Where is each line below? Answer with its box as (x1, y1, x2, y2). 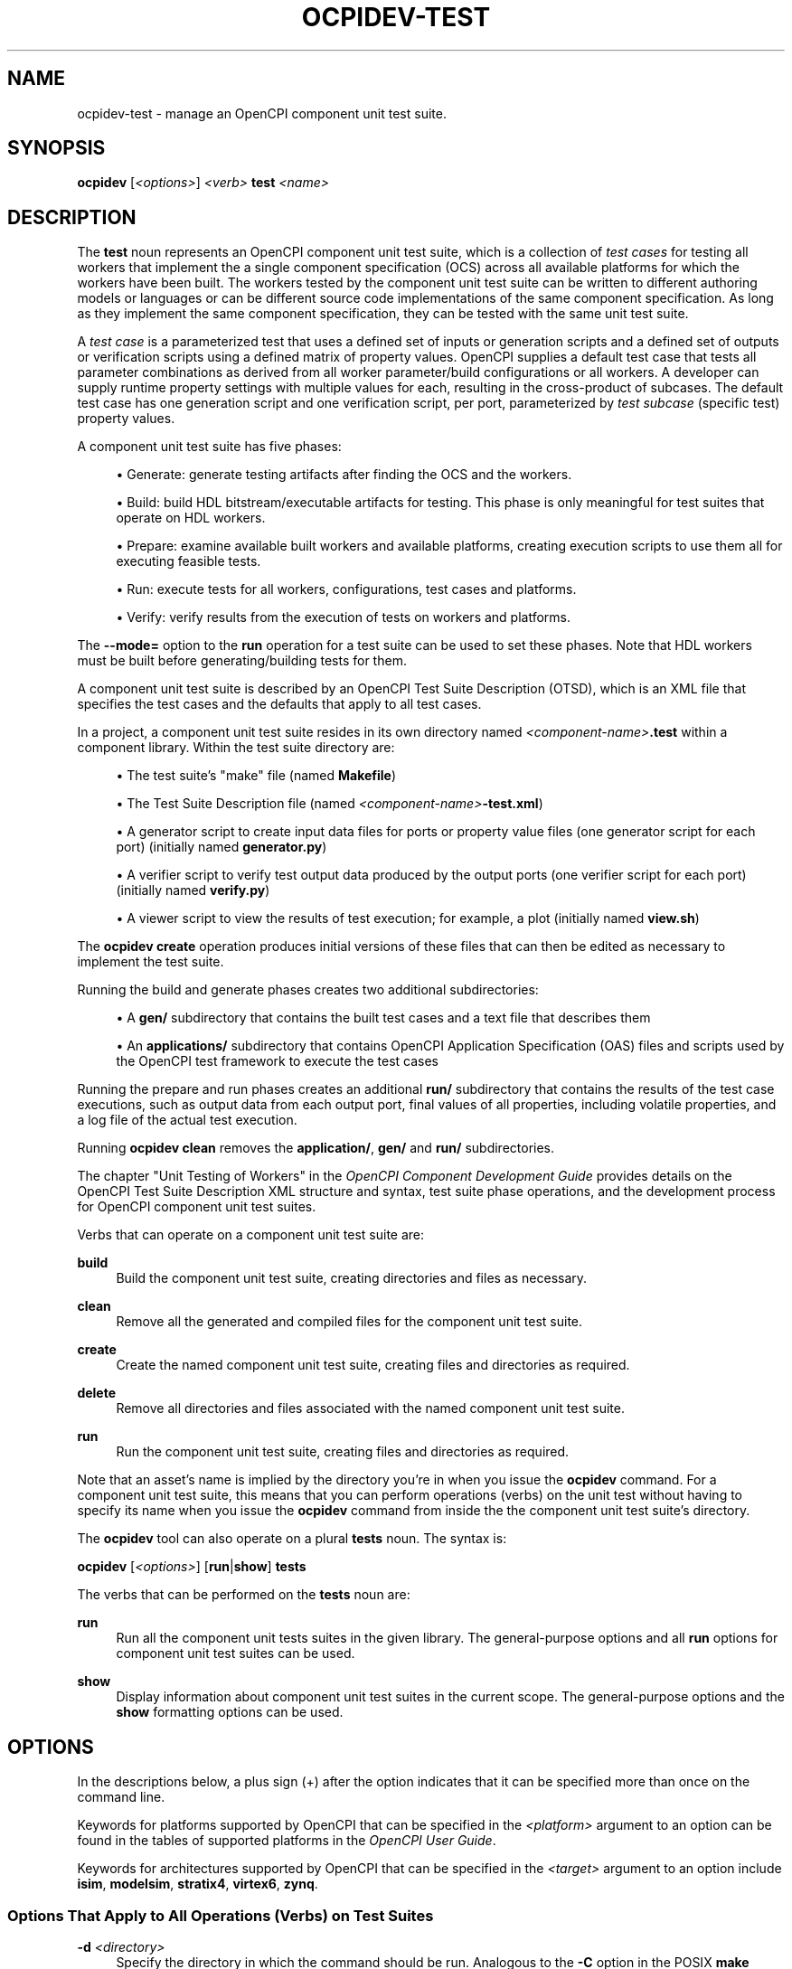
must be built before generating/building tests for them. (77, 653, 407, 669)
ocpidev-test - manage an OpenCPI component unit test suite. (77, 105, 447, 121)
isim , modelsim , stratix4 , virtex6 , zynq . (77, 1876, 318, 1892)
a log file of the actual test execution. (77, 1112, 297, 1128)
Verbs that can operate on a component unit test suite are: (77, 1227, 425, 1243)
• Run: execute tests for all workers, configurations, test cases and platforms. (116, 581, 577, 598)
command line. (77, 1789, 165, 1805)
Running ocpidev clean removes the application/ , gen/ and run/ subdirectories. (77, 1140, 555, 1156)
